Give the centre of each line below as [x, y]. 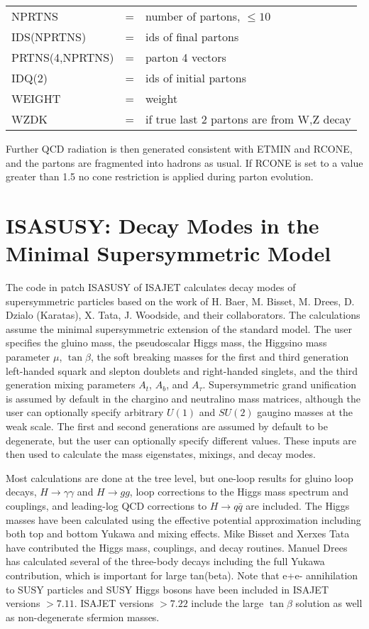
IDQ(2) [29, 78]
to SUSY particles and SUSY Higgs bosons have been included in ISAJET [167, 589]
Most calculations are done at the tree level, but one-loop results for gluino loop [180, 477]
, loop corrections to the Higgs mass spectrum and [239, 492]
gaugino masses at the [305, 412]
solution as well [329, 603]
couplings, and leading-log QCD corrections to [106, 505]
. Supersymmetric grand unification [279, 384]
